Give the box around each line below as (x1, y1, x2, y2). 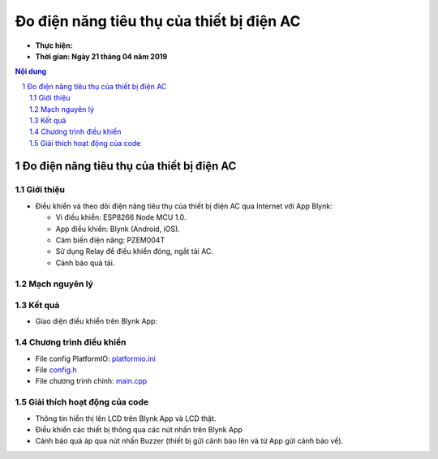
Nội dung (15, 66, 47, 76)
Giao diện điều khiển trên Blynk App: (35, 316, 158, 326)
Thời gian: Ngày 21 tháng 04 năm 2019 (35, 51, 168, 61)
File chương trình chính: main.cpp (35, 376, 148, 386)
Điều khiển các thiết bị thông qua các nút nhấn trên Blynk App (35, 424, 243, 434)
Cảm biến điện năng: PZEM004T (55, 235, 165, 245)
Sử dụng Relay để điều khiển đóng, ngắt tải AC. (55, 247, 214, 256)
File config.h (35, 365, 77, 375)
